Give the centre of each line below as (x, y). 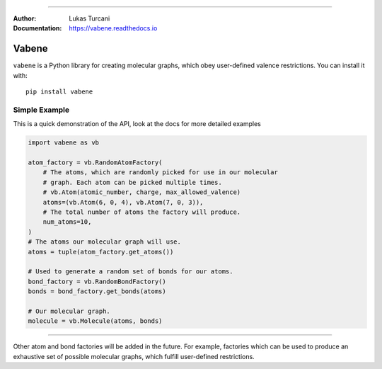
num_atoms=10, (67, 222)
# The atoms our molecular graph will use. (105, 242)
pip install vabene (59, 92)
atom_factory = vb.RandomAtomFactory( (95, 162)
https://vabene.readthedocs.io (113, 28)
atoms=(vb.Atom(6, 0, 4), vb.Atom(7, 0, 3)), (123, 202)
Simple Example (41, 110)
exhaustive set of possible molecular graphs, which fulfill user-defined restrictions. (134, 356)
